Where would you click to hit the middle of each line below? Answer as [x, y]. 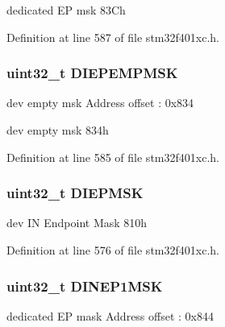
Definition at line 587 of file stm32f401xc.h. [113, 37]
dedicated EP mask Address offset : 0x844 [110, 315]
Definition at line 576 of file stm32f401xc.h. [113, 250]
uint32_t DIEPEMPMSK [92, 73]
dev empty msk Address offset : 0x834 [100, 103]
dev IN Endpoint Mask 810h [77, 223]
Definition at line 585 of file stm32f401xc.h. [113, 157]
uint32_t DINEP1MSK [85, 286]
